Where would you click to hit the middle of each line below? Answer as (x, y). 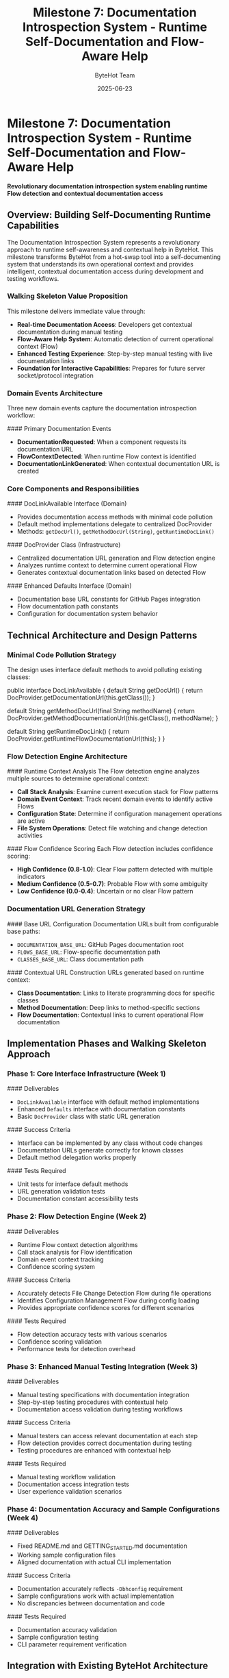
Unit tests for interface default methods (72, 1184)
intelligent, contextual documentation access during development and (105, 271)
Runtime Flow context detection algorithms (77, 1244)
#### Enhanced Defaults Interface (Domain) (69, 586)
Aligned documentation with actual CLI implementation (94, 1562)
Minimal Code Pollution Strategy (62, 654)
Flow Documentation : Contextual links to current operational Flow (110, 1015)
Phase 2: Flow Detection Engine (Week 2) (77, 1216)
